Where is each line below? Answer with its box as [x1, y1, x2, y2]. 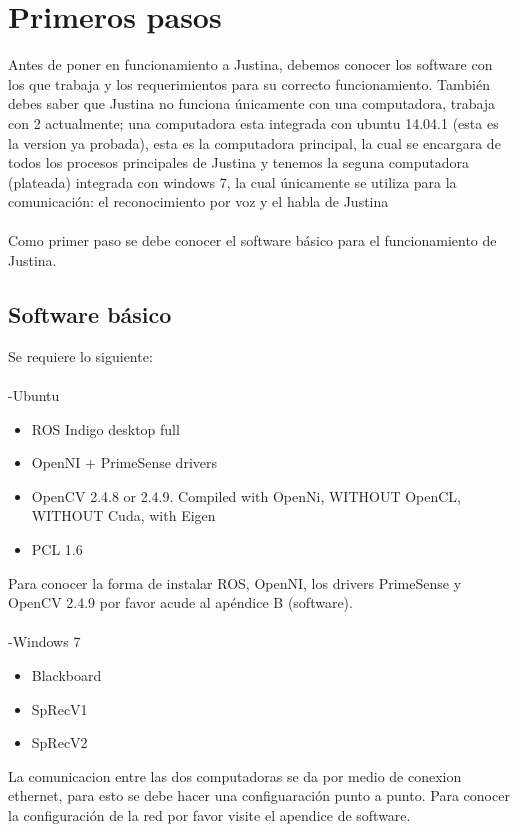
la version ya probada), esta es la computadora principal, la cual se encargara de [8, 132, 501, 153]
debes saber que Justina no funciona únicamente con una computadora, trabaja [8, 93, 496, 114]
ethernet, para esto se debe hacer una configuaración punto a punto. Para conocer [8, 785, 510, 806]
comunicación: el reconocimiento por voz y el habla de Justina [8, 191, 389, 212]
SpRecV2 [31, 732, 88, 753]
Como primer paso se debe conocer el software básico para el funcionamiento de [8, 230, 497, 251]
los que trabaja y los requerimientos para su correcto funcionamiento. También [8, 73, 490, 94]
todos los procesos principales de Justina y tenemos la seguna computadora [8, 152, 469, 173]
